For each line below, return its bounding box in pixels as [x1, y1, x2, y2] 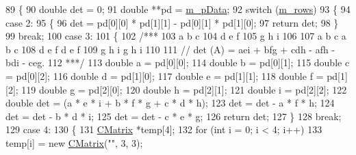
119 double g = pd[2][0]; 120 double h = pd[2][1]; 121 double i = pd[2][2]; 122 [21, 82, 347, 96]
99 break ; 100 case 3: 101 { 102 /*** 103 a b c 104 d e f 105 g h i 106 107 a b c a [5, 29, 346, 43]
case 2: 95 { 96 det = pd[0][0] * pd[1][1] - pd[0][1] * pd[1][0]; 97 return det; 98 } [5, 15, 339, 29]
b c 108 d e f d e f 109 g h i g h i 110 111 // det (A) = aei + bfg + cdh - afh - [5, 42, 335, 56]
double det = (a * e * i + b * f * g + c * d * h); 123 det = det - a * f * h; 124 [5, 96, 335, 110]
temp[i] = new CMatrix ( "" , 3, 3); [5, 135, 143, 150]
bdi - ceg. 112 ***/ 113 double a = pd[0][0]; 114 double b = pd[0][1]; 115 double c [5, 55, 350, 70]
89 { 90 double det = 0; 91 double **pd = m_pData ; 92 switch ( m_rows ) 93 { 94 [5, 2, 351, 16]
